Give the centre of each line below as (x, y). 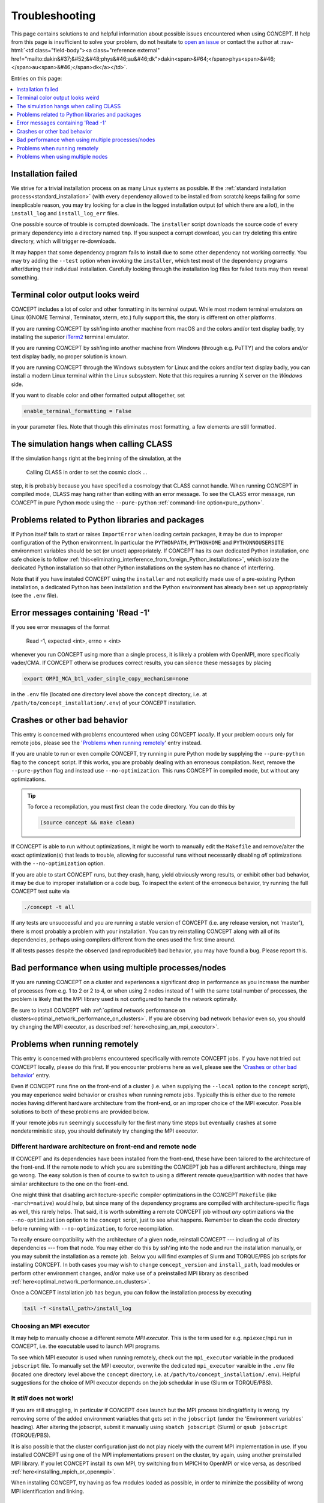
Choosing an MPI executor (50, 1326)
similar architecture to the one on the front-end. (70, 1184)
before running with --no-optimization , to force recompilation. (92, 1228)
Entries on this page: (37, 78)
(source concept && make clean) (87, 823)
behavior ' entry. (31, 1076)
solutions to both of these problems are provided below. (80, 1112)
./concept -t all (49, 907)
